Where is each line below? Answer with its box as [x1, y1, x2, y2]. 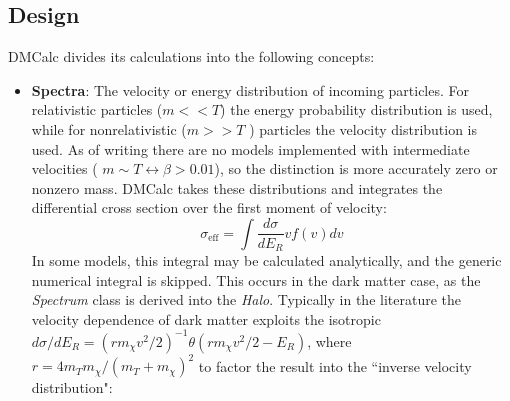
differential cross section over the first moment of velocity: [31, 197, 387, 218]
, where [307, 330, 352, 351]
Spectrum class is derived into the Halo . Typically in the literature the [31, 289, 461, 310]
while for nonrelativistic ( [31, 118, 187, 139]
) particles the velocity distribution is [249, 118, 478, 139]
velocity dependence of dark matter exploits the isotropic [31, 308, 381, 329]
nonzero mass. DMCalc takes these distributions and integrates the [31, 177, 443, 198]
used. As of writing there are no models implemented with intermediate [31, 138, 470, 159]
